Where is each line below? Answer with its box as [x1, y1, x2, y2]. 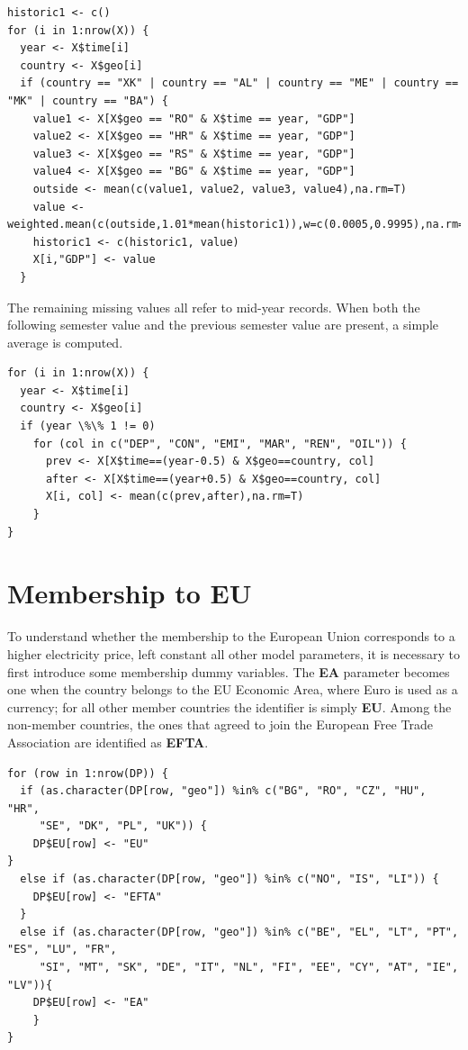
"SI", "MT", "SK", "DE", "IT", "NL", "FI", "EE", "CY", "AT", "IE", [39, 961, 459, 974]
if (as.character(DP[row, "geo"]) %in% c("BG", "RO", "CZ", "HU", [20, 784, 427, 798]
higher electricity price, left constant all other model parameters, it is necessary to [7, 644, 461, 663]
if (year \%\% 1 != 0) [20, 420, 156, 433]
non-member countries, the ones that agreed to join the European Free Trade [7, 715, 433, 734]
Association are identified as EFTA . [7, 732, 209, 751]
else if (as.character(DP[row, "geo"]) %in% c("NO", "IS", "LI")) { [20, 873, 439, 886]
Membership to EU [7, 575, 252, 611]
